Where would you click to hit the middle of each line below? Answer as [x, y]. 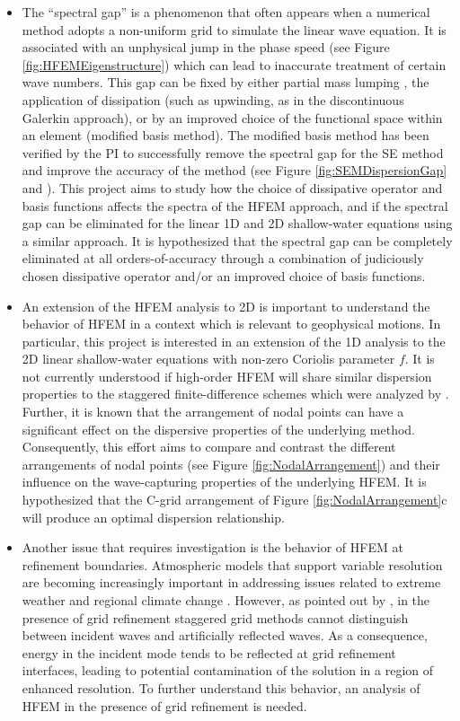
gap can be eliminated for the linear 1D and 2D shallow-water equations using [237, 223]
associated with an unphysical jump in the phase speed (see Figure [206, 47]
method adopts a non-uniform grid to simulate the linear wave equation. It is [234, 29]
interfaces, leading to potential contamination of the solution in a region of [228, 670]
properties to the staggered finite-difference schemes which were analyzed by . [235, 394]
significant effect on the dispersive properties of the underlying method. [219, 429]
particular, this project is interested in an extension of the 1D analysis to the [234, 341]
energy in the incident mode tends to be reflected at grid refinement [209, 652]
